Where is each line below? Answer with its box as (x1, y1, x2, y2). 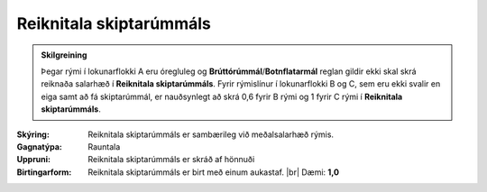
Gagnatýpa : (16, 141, 62, 152)
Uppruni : (16, 154, 51, 165)
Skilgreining (41, 50, 87, 60)
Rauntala (87, 141, 121, 152)
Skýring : (16, 129, 50, 140)
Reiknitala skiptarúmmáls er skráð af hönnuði (87, 154, 255, 165)
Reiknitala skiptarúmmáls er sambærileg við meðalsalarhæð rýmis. (87, 129, 334, 140)
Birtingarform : (16, 167, 72, 178)
